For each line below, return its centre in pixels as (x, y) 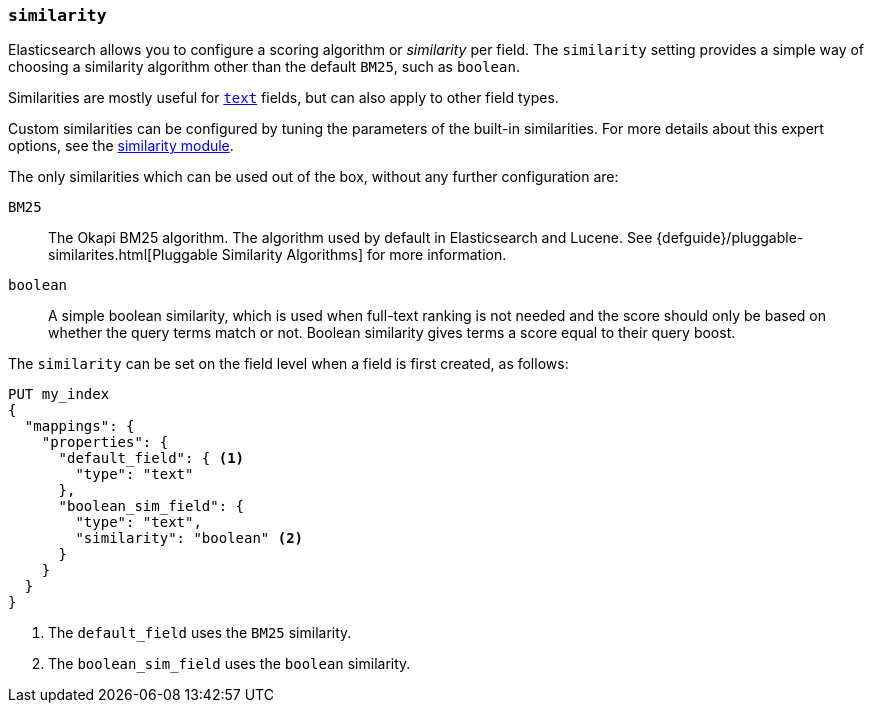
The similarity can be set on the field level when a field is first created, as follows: (288, 364)
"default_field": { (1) (151, 458)
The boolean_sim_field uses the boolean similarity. (229, 664)
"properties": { (105, 442)
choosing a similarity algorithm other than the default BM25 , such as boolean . (264, 67)
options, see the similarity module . (121, 146)
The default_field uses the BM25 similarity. (200, 633)
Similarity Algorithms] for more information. (364, 255)
